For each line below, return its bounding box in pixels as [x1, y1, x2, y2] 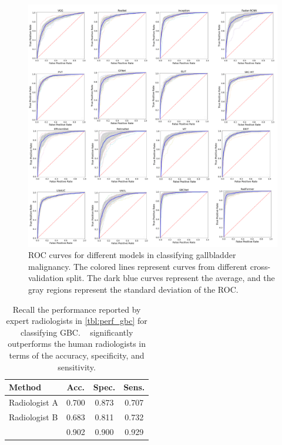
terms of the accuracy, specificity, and [9, 349, 145, 361]
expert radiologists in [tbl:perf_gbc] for [6, 314, 147, 327]
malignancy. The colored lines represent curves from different [28, 260, 248, 272]
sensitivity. [58, 360, 96, 373]
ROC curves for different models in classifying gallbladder [28, 249, 236, 261]
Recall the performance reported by [12, 303, 141, 315]
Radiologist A [9, 396, 58, 408]
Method [9, 381, 42, 393]
